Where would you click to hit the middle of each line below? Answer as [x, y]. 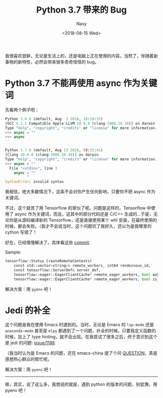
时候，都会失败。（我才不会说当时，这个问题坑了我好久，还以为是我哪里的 [78, 226]
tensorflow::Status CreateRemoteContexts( [49, 261]
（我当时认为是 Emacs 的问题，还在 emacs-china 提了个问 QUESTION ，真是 [81, 353]
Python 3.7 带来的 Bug [81, 10]
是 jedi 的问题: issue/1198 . [31, 343]
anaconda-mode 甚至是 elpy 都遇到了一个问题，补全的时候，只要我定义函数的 [81, 331]
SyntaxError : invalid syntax [34, 182]
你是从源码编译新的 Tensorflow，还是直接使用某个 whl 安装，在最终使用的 [83, 220]
